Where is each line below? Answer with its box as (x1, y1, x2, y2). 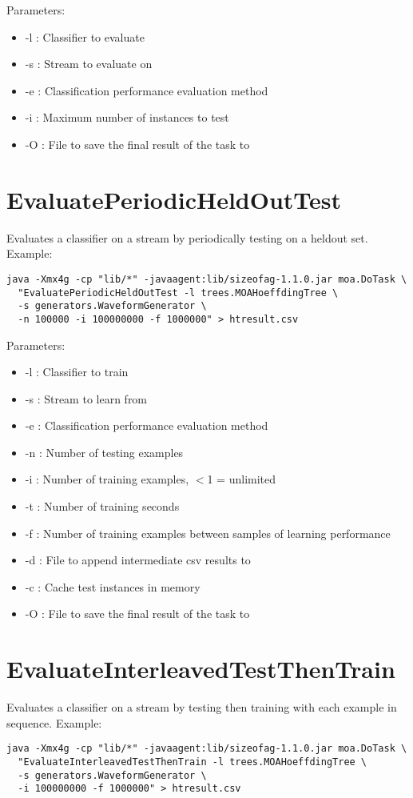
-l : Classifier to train (25, 363, 129, 380)
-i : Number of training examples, (25, 471, 189, 487)
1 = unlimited (207, 471, 276, 487)
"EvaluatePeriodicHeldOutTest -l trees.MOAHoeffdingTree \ (18, 287, 339, 299)
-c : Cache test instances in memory (25, 578, 201, 595)
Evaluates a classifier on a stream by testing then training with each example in (6, 699, 397, 716)
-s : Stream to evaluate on (25, 55, 153, 72)
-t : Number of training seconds (25, 498, 180, 515)
